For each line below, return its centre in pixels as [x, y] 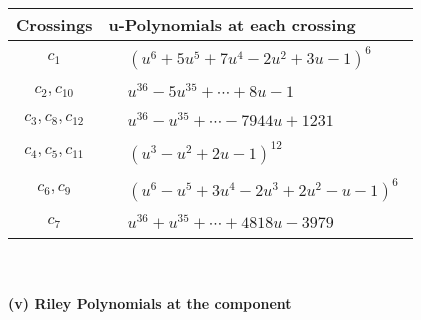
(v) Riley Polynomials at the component [150, 302]
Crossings [54, 24]
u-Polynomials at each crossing [232, 24]
